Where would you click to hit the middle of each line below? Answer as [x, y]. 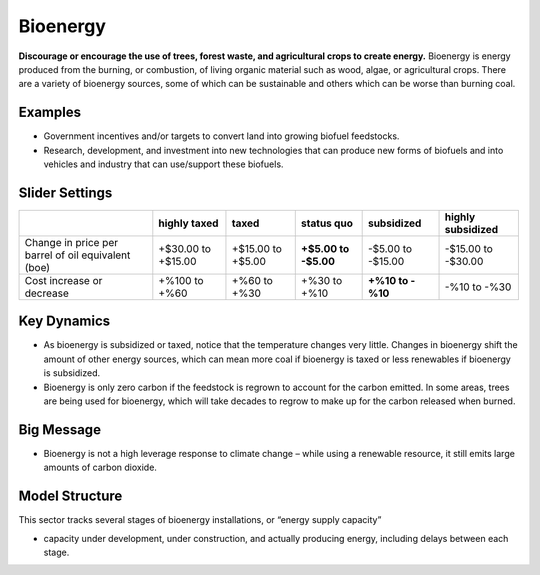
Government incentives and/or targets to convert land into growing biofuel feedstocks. [221, 136]
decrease [46, 293]
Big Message [60, 429]
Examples [50, 112]
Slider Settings [65, 192]
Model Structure [70, 496]
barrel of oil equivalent [77, 255]
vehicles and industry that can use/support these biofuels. [163, 164]
